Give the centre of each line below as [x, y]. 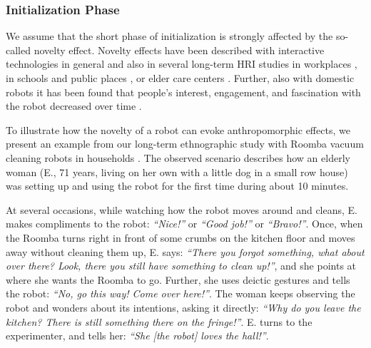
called [18, 50]
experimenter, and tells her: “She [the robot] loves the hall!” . [137, 336]
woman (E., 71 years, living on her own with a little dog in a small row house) [177, 172]
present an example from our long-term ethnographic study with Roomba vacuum [185, 144]
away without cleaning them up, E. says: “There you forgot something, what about [185, 251]
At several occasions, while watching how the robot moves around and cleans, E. [182, 209]
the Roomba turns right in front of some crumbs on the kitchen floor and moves [181, 237]
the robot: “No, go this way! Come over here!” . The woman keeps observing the [181, 293]
